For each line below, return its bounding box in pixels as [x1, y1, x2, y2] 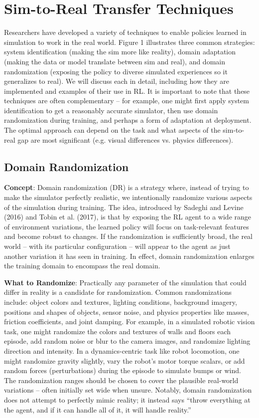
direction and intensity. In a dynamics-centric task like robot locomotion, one [4, 345, 240, 356]
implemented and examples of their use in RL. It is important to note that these [4, 85, 250, 96]
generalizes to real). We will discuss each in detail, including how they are [4, 76, 229, 86]
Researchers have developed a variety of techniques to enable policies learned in [4, 27, 247, 37]
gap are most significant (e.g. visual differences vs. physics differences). [17, 134, 233, 145]
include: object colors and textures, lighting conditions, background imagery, [4, 296, 237, 307]
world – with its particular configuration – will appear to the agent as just [4, 241, 231, 251]
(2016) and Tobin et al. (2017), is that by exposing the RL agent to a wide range [4, 211, 252, 222]
